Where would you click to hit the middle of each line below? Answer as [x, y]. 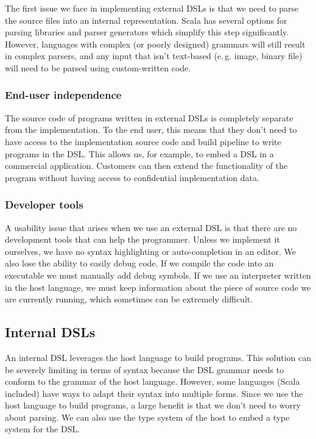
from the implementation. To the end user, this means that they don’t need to [151, 130]
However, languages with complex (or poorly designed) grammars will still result [155, 44]
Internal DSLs [50, 332]
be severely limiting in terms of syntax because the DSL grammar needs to [145, 369]
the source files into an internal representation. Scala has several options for [146, 20]
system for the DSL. [43, 429]
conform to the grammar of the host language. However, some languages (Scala [153, 381]
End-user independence [63, 95]
